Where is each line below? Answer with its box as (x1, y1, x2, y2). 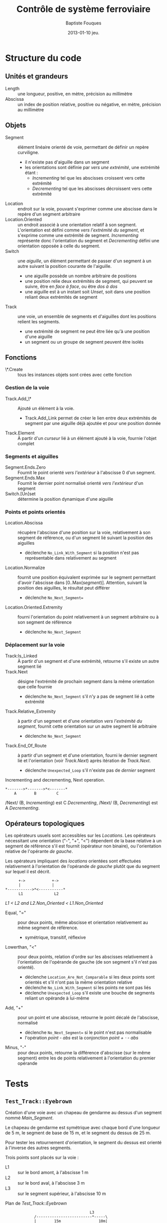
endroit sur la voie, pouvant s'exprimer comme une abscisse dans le (17, 205, 158, 211)
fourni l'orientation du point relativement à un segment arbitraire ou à (17, 614, 159, 620)
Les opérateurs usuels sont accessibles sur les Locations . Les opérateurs (5, 832, 156, 838)
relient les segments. (17, 318, 61, 325)
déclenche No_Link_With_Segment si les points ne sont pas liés (24, 985, 152, 991)
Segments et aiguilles (5, 453, 59, 460)
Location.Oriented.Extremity (5, 605, 63, 611)
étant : (24, 170, 38, 176)
